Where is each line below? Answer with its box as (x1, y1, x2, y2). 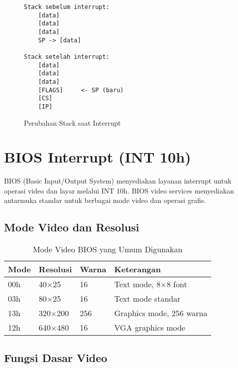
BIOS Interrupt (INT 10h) (4, 147, 191, 167)
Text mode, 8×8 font (114, 278, 187, 290)
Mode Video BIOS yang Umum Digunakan (32, 243, 183, 255)
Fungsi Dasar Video (4, 350, 108, 365)
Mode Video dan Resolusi (4, 219, 139, 235)
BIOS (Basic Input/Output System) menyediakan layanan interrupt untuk (4, 176, 232, 186)
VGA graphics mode (114, 322, 185, 334)
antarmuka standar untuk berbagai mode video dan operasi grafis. (4, 195, 206, 205)
